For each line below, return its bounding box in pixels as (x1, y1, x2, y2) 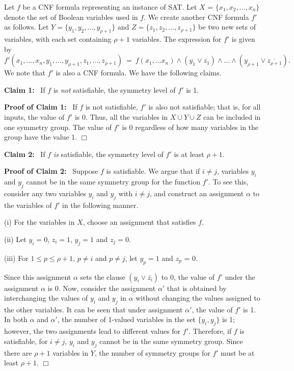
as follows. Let (4, 21, 49, 32)
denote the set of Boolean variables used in (4, 11, 138, 22)
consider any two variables (4, 188, 86, 198)
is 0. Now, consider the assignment (47, 282, 156, 293)
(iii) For (4, 252, 29, 263)
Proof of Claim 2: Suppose (4, 166, 98, 176)
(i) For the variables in (4, 217, 75, 227)
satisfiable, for (4, 335, 48, 346)
